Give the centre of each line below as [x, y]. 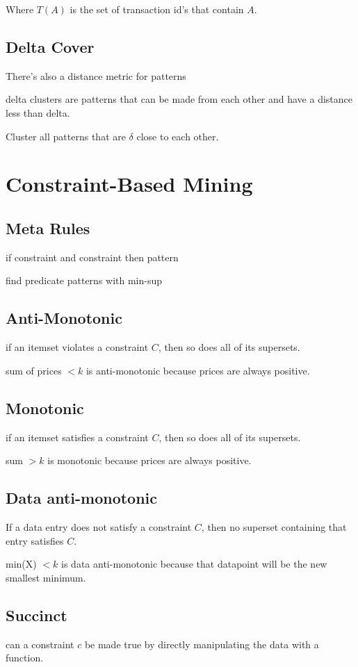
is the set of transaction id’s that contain [157, 9]
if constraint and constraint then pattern [92, 257]
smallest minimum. [46, 577]
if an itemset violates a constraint [77, 347]
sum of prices [34, 370]
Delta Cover [50, 46]
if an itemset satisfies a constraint [77, 437]
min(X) [21, 564]
